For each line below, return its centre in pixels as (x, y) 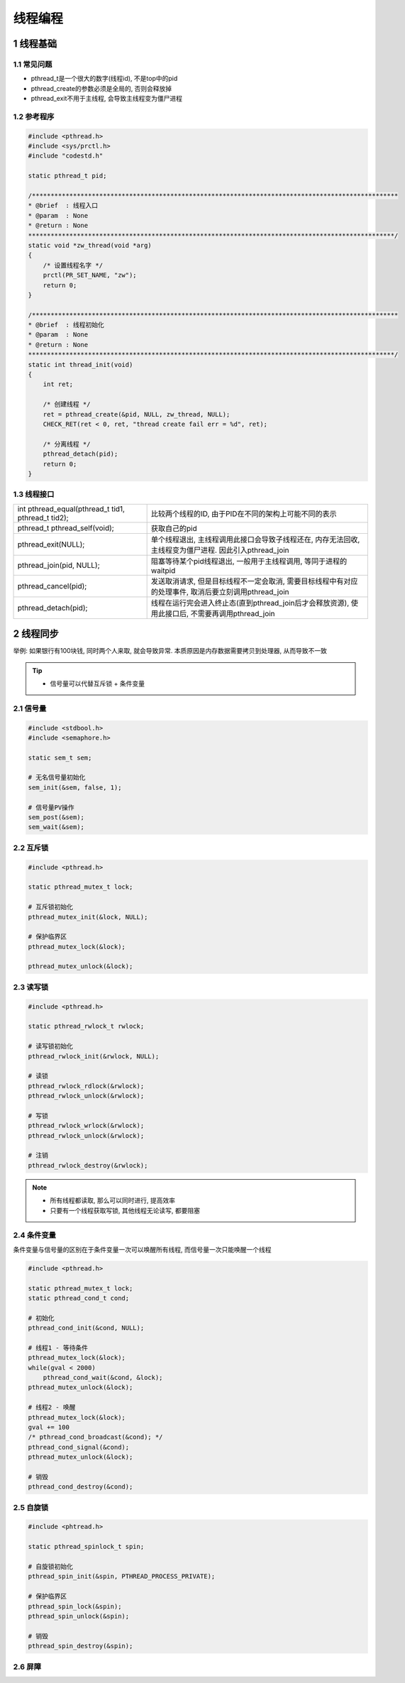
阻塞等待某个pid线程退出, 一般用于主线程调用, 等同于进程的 (249, 561)
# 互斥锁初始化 (51, 907)
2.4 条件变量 (35, 1235)
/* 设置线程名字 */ (73, 265)
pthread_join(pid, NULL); (59, 565)
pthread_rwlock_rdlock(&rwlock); (86, 1086)
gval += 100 (49, 1427)
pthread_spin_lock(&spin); (75, 1606)
